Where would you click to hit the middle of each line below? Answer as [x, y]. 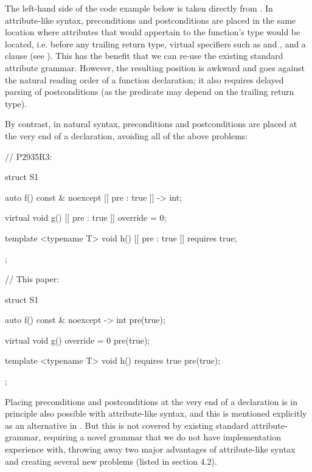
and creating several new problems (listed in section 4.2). [111, 461]
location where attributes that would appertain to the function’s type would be [153, 32]
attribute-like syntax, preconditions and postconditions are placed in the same [151, 20]
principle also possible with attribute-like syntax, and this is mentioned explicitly [156, 413]
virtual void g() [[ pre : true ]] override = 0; [86, 217]
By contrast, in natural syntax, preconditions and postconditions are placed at [151, 124]
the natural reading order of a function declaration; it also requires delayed [144, 79]
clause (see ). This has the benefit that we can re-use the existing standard [144, 56]
